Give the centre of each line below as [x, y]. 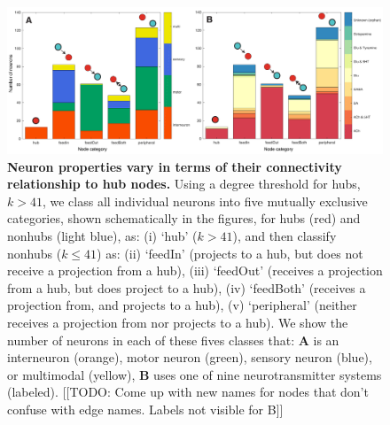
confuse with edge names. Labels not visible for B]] [145, 409]
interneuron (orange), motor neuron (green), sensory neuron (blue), [190, 357]
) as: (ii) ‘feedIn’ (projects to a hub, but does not [230, 253]
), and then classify [285, 236]
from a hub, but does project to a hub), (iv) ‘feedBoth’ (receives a [187, 287]
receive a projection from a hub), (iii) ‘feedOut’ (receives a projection [195, 270]
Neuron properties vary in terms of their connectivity [175, 166]
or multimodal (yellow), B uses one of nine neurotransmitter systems [195, 374]
